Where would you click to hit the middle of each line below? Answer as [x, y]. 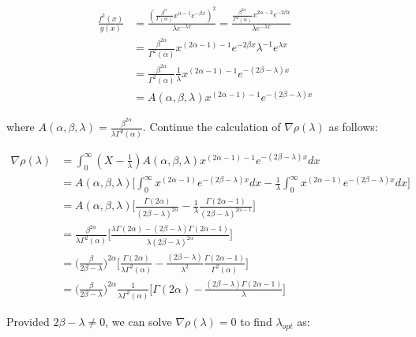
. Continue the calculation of [212, 127]
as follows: [353, 127]
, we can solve [139, 321]
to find [256, 321]
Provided [28, 321]
